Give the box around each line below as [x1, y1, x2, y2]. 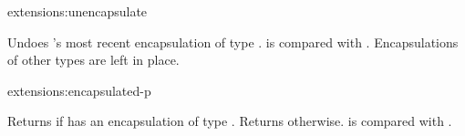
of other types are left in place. [7, 50, 180, 69]
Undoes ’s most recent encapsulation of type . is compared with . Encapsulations [7, 32, 459, 51]
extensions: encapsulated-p [7, 80, 151, 99]
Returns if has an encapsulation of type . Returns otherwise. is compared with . [7, 111, 452, 131]
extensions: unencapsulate [7, 2, 148, 20]
